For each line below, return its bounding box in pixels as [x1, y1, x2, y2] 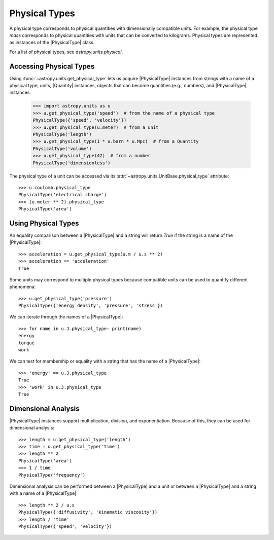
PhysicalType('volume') [32, 146, 92, 152]
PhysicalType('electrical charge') [18, 192, 107, 198]
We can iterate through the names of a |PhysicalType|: [9, 314, 123, 320]
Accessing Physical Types [9, 62, 95, 70]
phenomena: [9, 284, 36, 290]
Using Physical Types [9, 219, 79, 228]
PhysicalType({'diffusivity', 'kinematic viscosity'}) [18, 510, 158, 515]
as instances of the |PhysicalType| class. [9, 40, 95, 46]
